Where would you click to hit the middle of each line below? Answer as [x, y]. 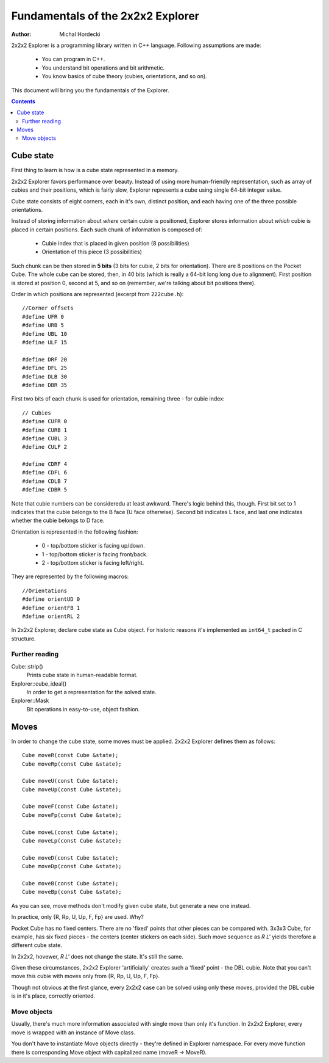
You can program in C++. [73, 59]
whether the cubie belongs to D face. [58, 521]
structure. [23, 639]
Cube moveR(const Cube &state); [70, 755]
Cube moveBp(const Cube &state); [72, 892]
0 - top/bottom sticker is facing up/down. [94, 546]
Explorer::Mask [30, 701]
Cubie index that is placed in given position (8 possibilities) [115, 244]
